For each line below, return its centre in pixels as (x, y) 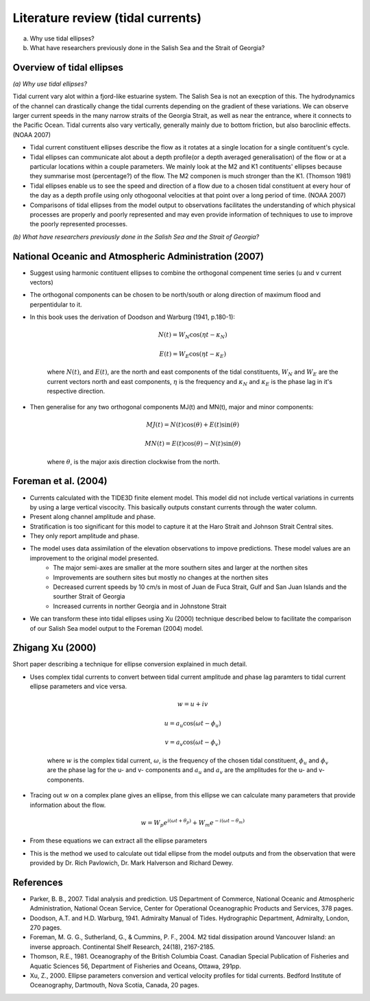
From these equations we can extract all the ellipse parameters (119, 841)
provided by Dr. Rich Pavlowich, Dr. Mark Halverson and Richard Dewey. (132, 863)
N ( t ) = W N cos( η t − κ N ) (193, 336)
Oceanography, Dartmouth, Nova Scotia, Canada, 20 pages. (115, 985)
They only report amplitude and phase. (85, 536)
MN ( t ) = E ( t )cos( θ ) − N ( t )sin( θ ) (193, 444)
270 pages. (46, 928)
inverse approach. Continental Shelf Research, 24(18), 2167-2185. (122, 947)
